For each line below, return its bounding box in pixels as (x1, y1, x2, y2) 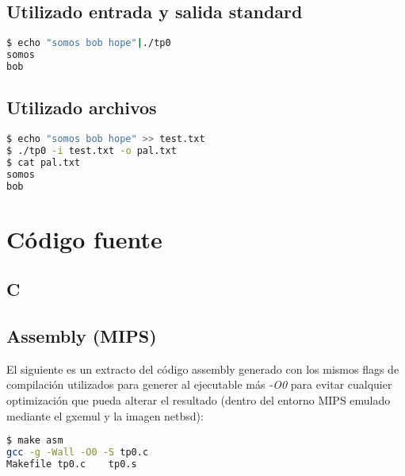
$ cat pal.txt (6, 156, 81, 168)
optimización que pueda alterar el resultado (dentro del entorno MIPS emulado (6, 391, 391, 408)
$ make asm (6, 435, 63, 447)
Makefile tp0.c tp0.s (6, 458, 137, 470)
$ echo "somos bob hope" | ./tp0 (6, 37, 171, 49)
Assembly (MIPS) (6, 323, 157, 347)
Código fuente (6, 222, 162, 255)
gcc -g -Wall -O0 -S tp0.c (6, 447, 149, 459)
